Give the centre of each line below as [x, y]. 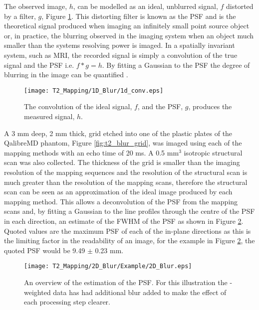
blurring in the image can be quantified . [66, 75]
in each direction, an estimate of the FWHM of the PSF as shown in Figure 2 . [124, 221]
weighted [37, 292]
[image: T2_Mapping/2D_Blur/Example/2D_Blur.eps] [108, 266]
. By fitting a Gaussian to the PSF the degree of [176, 65]
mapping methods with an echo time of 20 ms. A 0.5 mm [92, 152]
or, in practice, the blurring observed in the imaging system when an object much [129, 35]
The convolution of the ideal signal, [78, 106]
